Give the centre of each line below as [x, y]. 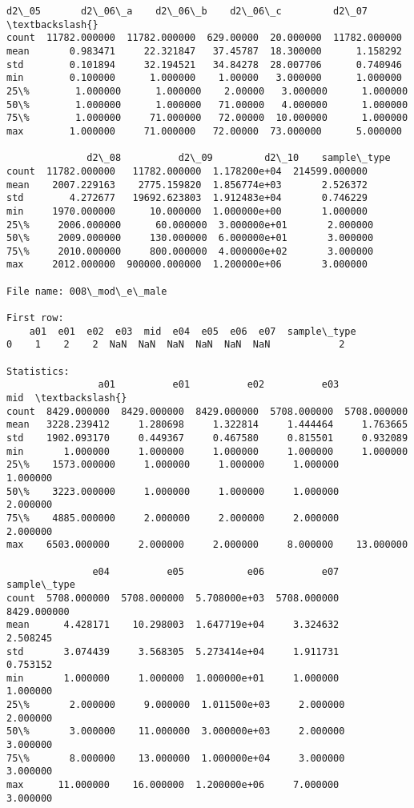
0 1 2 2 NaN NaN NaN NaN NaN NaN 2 [176, 345]
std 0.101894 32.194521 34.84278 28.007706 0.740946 [204, 64]
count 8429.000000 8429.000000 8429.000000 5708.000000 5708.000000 [207, 411]
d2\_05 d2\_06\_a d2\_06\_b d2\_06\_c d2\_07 [187, 11]
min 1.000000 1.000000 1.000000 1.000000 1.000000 [207, 451]
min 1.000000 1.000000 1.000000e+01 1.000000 [173, 678]
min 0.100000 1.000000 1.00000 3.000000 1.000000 [204, 78]
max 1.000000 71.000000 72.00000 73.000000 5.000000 [204, 131]
